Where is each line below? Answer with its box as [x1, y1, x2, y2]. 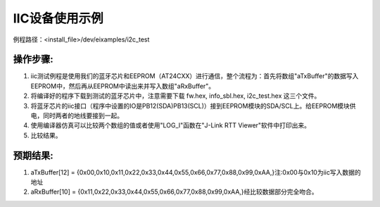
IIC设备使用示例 [13, 11, 103, 26]
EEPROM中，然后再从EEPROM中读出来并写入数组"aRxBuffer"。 [30, 82, 215, 90]
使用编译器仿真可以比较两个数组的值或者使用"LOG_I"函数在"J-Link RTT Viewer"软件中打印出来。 [30, 121, 311, 130]
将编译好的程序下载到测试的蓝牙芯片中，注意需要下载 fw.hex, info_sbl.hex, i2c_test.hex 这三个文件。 [30, 92, 321, 100]
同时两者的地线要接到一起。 [42, 111, 123, 120]
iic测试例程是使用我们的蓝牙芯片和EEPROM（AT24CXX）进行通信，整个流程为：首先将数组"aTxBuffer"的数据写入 [30, 72, 359, 80]
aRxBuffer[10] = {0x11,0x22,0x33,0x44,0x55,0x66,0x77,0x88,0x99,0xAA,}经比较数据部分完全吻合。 [30, 187, 318, 196]
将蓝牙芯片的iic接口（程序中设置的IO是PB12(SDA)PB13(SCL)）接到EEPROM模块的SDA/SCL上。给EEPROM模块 [30, 101, 350, 110]
